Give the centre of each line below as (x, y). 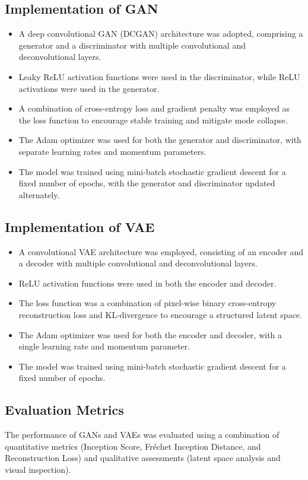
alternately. (39, 194)
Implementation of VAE (80, 226)
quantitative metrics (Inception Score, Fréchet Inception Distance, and (133, 446)
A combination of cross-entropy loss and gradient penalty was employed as (154, 108)
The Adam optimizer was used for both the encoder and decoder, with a (150, 334)
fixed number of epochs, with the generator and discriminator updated (147, 183)
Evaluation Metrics (64, 410)
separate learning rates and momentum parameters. (112, 151)
